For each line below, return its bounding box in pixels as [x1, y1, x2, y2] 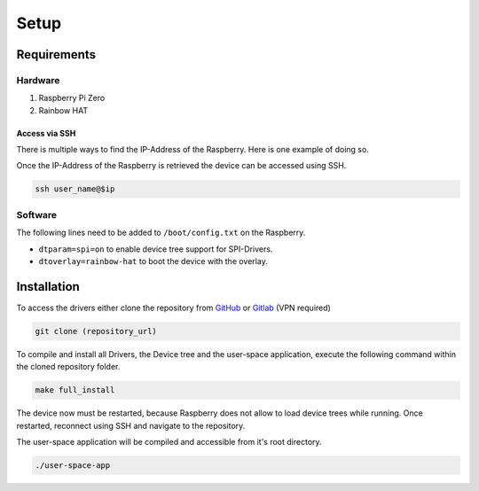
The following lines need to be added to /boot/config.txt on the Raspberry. [16, 227, 306, 238]
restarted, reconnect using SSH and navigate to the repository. [16, 420, 246, 431]
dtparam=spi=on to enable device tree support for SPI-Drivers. [38, 244, 273, 254]
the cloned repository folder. [16, 362, 121, 372]
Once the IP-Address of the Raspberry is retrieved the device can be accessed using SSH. [16, 160, 347, 171]
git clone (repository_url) [35, 326, 157, 336]
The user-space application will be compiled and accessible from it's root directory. [16, 437, 323, 447]
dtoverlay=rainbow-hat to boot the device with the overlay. [38, 255, 268, 266]
